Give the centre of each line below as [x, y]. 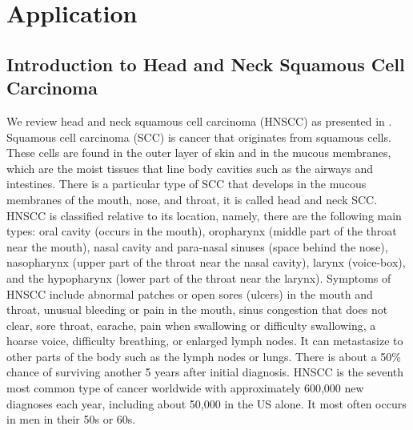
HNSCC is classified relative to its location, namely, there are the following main [204, 215]
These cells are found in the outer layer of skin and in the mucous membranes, [199, 153]
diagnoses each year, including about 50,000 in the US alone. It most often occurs [206, 403]
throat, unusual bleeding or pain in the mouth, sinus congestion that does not [197, 309]
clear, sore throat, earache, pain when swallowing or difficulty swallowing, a [191, 325]
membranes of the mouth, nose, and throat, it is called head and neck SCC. [192, 199]
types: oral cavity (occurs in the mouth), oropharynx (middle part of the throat [202, 231]
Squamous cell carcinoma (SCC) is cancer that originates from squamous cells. [199, 137]
